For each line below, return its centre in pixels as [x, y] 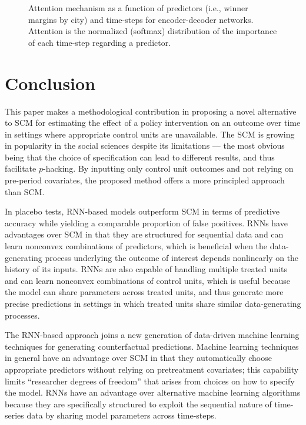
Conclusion [50, 83]
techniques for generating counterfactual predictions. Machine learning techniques [152, 346]
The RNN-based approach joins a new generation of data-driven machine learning [152, 335]
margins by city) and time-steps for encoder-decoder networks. [141, 19]
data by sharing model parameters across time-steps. [122, 415]
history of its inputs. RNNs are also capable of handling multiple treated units [146, 269]
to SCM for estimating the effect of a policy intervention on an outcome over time [153, 123]
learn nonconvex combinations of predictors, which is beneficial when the [136, 246]
